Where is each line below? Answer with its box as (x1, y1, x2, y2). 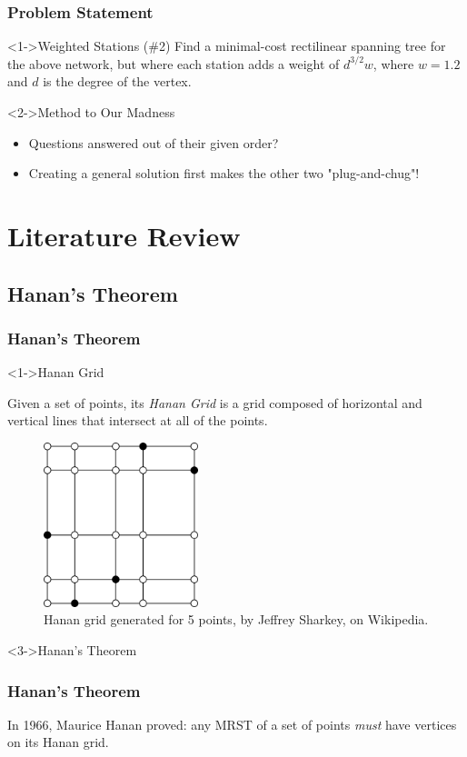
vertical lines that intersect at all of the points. (7, 411, 268, 430)
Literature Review (7, 216, 241, 254)
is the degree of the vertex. (43, 72, 192, 91)
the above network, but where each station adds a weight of (7, 54, 340, 73)
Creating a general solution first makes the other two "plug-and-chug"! (28, 164, 420, 183)
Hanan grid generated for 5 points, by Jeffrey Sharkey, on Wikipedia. (44, 610, 429, 629)
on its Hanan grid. (7, 732, 109, 752)
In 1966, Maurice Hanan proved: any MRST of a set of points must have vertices (7, 714, 457, 733)
